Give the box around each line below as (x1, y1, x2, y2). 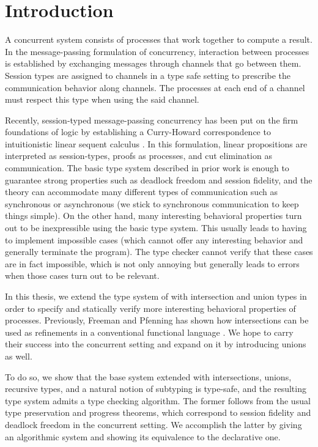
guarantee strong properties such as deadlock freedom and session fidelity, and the (5, 173, 312, 186)
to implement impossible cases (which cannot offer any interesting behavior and (5, 233, 303, 246)
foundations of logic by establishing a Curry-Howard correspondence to (5, 125, 271, 138)
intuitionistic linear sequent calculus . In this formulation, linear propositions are (5, 137, 308, 150)
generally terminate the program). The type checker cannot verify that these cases (5, 245, 313, 258)
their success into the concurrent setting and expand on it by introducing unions (5, 338, 306, 350)
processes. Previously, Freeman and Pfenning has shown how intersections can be (5, 314, 309, 327)
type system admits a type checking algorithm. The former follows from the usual (5, 394, 311, 407)
